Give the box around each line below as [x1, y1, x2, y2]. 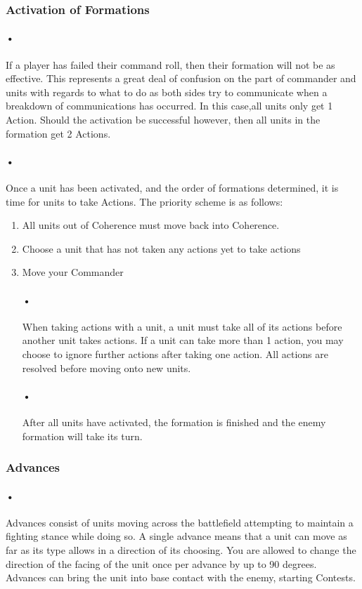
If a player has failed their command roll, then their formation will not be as [6, 57, 335, 72]
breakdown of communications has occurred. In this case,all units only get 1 [6, 98, 333, 113]
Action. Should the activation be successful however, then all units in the [6, 112, 321, 127]
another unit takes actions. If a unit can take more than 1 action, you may [22, 333, 344, 348]
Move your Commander [22, 265, 124, 279]
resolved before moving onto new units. [22, 360, 191, 375]
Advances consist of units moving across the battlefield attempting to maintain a [6, 515, 354, 529]
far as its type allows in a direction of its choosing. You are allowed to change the [6, 542, 356, 557]
